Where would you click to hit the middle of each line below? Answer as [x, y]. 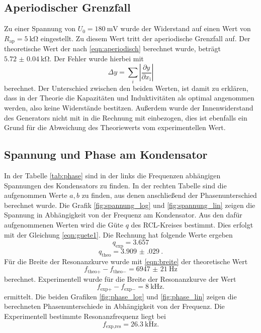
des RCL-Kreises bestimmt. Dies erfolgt [192, 224]
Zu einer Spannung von [40, 28]
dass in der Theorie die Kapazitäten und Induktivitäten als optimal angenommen [129, 98]
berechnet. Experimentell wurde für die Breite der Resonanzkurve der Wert [120, 279]
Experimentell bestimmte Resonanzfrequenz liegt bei [85, 316]
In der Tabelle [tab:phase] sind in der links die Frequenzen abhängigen [112, 175]
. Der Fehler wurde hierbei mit [97, 58]
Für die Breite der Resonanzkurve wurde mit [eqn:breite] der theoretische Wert [126, 261]
